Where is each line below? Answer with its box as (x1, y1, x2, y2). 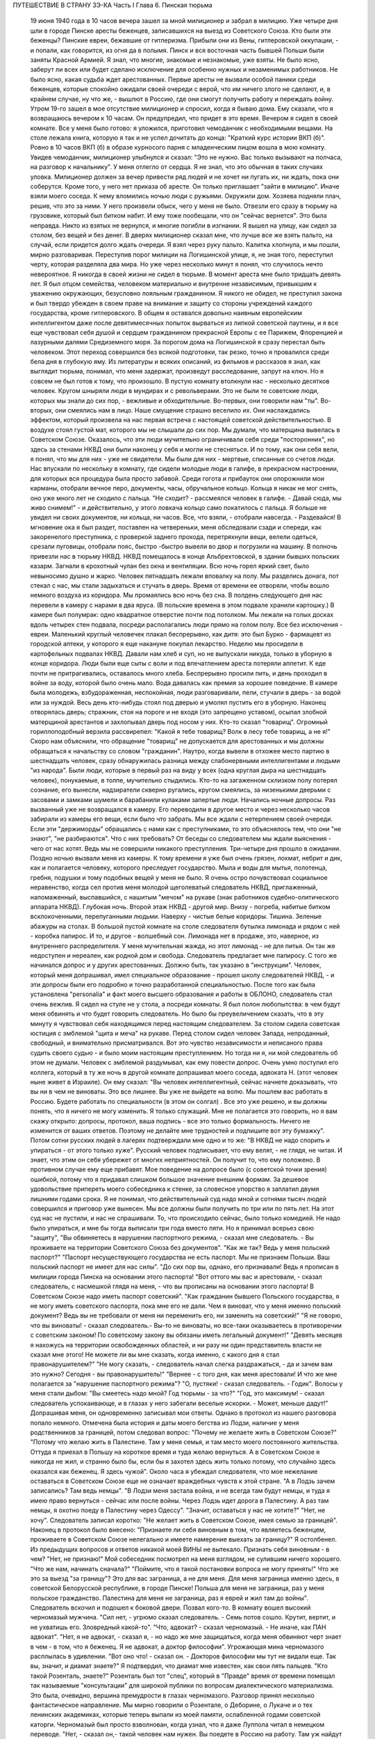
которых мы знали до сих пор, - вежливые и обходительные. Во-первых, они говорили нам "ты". (30, 396, 319, 405)
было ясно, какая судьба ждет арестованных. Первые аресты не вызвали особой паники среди (30, 75, 316, 83)
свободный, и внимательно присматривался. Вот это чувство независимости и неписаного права (30, 1039, 323, 1047)
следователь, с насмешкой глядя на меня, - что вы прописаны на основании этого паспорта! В (30, 1282, 315, 1290)
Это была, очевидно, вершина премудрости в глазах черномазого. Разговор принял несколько (30, 1691, 315, 1699)
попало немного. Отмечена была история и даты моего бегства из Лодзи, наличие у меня (30, 1418, 299, 1427)
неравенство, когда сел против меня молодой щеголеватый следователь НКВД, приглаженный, (30, 883, 318, 892)
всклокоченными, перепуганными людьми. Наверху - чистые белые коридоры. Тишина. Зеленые (30, 912, 322, 921)
